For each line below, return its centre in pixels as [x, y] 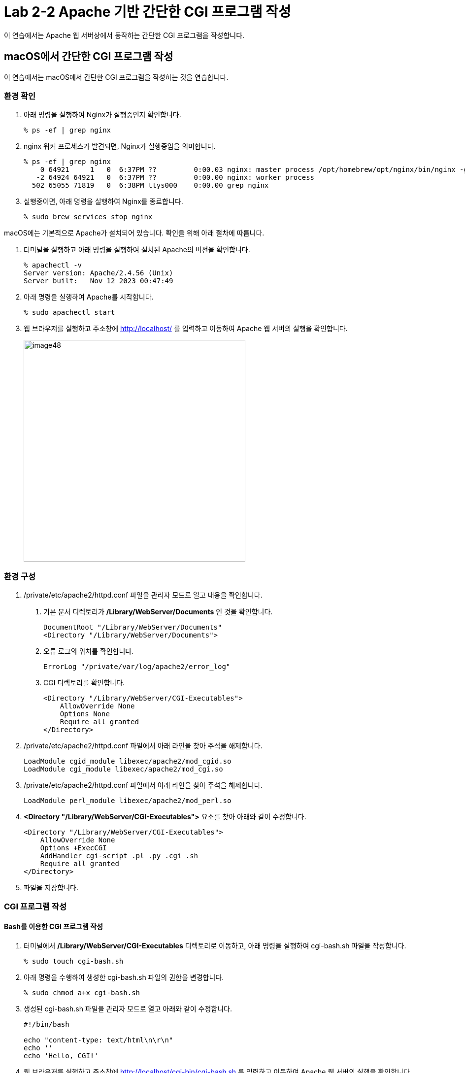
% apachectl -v [53, 265]
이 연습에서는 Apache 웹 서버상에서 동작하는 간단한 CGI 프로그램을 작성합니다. [124, 35]
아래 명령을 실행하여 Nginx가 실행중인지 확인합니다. [102, 115]
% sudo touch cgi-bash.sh [74, 961]
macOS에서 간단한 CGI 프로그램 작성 [89, 57]
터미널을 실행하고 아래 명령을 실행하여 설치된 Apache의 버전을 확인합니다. [137, 250]
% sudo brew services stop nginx [88, 217]
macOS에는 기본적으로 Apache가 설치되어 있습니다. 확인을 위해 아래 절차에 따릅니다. [134, 233]
